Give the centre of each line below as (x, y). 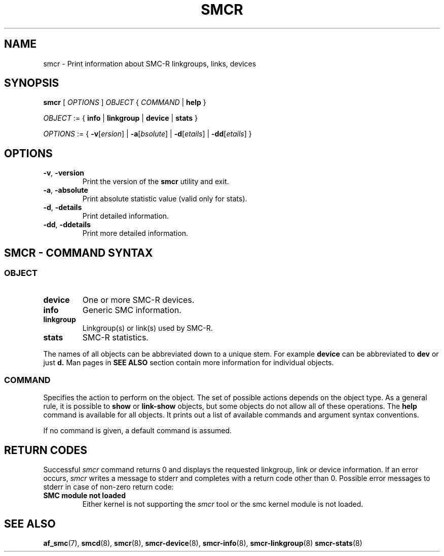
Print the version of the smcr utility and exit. (156, 182)
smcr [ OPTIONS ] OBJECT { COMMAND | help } (125, 102)
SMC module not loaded (85, 496)
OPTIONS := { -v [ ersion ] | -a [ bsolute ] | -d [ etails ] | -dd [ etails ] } (147, 134)
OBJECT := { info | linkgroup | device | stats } (121, 118)
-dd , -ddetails (67, 225)
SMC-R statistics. (115, 337)
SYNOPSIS (32, 83)
